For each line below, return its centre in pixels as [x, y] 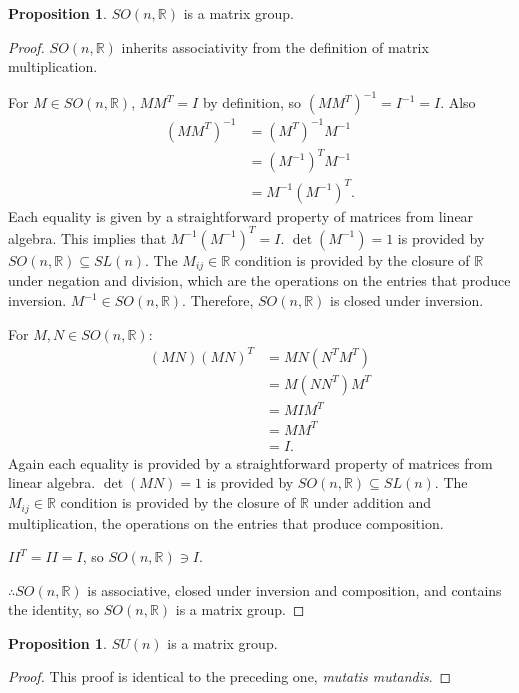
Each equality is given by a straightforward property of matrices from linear [241, 215]
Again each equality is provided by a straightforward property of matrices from [250, 462]
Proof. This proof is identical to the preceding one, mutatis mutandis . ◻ [230, 676]
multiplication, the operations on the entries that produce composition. [226, 522]
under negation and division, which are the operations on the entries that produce [259, 280]
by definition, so [252, 102]
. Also [458, 102]
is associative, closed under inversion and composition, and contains [294, 589]
